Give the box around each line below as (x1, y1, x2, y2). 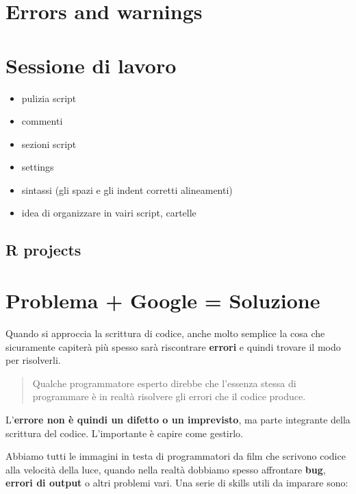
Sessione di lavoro (5, 51, 177, 79)
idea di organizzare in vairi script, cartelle (21, 206, 196, 220)
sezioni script (21, 136, 77, 151)
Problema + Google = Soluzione (5, 286, 320, 314)
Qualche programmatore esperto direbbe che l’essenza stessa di (32, 375, 296, 390)
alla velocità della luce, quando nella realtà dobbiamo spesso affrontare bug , (5, 462, 326, 476)
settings (21, 160, 54, 174)
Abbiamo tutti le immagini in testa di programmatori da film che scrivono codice (5, 449, 346, 463)
